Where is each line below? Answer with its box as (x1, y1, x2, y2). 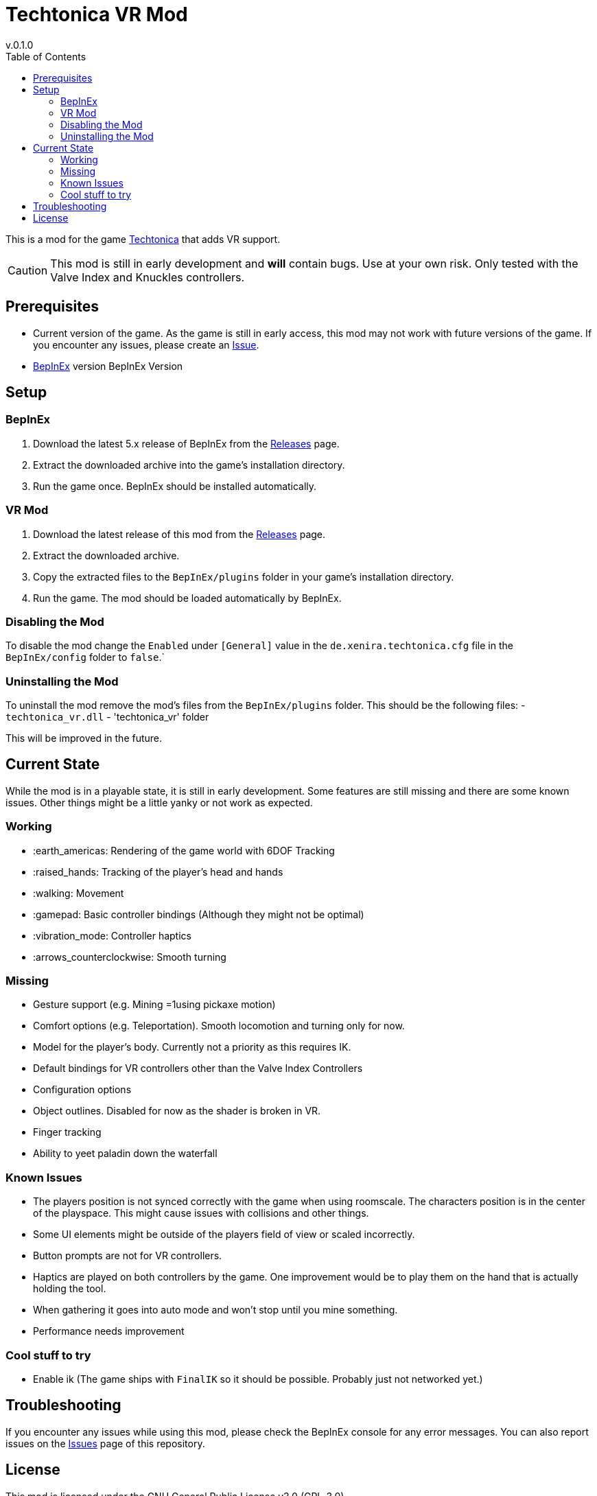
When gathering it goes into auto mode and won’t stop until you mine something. (33, 1304, 398, 1316)
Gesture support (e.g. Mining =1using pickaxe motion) (33, 998, 276, 1011)
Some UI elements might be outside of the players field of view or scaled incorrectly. (33, 1228, 415, 1241)
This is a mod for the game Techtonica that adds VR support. (5, 233, 281, 245)
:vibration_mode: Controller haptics (33, 929, 191, 942)
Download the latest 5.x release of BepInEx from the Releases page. (33, 437, 340, 449)
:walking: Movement (33, 887, 124, 899)
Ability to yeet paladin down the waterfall (33, 1147, 218, 1160)
